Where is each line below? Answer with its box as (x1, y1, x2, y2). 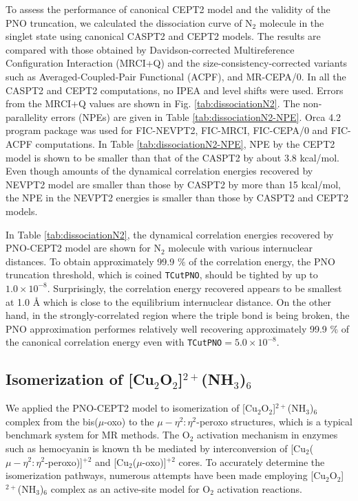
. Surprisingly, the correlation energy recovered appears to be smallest (47, 280, 342, 295)
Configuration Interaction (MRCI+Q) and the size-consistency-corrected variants (6, 56, 348, 70)
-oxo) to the (104, 414, 154, 428)
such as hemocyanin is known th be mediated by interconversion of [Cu (6, 441, 306, 455)
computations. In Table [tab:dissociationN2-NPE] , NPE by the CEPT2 (35, 136, 335, 151)
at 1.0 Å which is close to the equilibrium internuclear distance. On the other (6, 294, 331, 309)
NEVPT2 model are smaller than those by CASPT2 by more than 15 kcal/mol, (6, 177, 341, 191)
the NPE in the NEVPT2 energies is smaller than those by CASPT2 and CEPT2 (6, 190, 348, 205)
